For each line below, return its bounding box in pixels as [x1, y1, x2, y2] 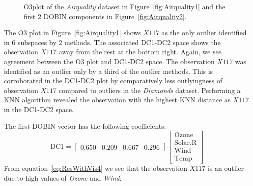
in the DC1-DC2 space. [4, 104, 74, 114]
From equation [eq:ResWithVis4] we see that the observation [4, 163, 187, 173]
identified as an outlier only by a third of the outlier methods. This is [4, 66, 213, 76]
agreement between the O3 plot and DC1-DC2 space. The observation [4, 56, 215, 66]
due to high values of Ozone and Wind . [4, 172, 122, 183]
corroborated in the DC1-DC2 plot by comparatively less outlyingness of [4, 75, 223, 86]
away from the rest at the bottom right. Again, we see [58, 46, 222, 57]
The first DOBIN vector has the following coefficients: [4, 120, 166, 131]
